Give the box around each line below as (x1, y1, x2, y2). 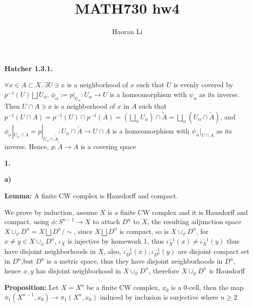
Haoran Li (112, 26, 143, 37)
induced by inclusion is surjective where (100, 291, 218, 302)
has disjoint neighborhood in (36, 265, 121, 275)
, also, (103, 246, 121, 256)
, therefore (148, 265, 179, 275)
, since (74, 226, 93, 236)
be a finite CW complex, (87, 282, 160, 292)
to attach (93, 216, 120, 227)
